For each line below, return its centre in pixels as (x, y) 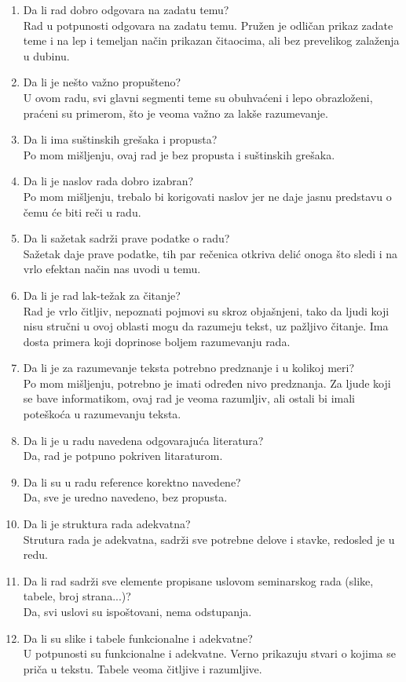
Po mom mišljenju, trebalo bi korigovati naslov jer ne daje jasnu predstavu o (207, 196)
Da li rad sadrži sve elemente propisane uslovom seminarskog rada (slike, (198, 580)
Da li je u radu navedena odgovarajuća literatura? (143, 440)
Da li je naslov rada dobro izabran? (108, 181)
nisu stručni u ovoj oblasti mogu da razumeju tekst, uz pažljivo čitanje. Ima (206, 326)
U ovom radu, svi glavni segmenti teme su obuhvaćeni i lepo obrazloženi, (198, 97)
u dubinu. (46, 55)
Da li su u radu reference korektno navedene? (132, 481)
